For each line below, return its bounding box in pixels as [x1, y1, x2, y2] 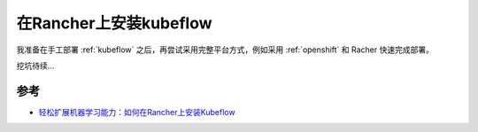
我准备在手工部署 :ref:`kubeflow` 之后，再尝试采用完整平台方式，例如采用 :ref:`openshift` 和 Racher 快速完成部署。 [16, 44, 434, 55]
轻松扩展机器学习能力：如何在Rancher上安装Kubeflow [38, 106, 235, 117]
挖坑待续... [16, 60, 55, 71]
